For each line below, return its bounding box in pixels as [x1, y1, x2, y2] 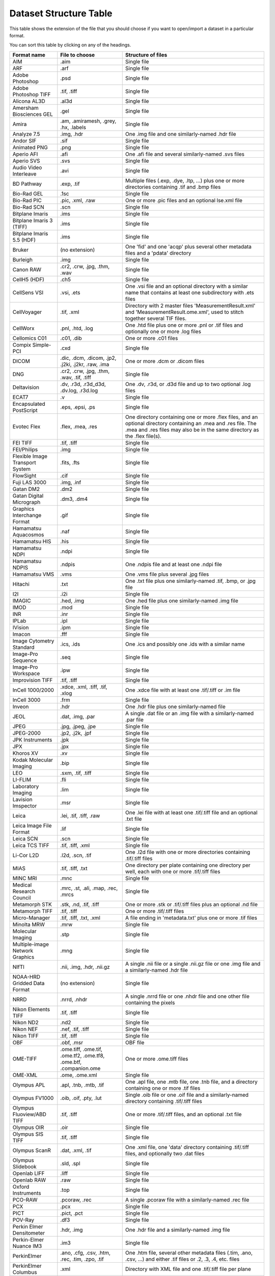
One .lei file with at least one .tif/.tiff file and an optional [125, 809, 258, 816]
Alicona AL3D [12, 97, 45, 105]
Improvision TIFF [12, 676, 53, 683]
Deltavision [12, 383, 40, 390]
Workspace [12, 670, 40, 677]
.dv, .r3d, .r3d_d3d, [60, 380, 106, 387]
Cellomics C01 [12, 334, 47, 341]
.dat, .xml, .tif [60, 1146, 92, 1154]
